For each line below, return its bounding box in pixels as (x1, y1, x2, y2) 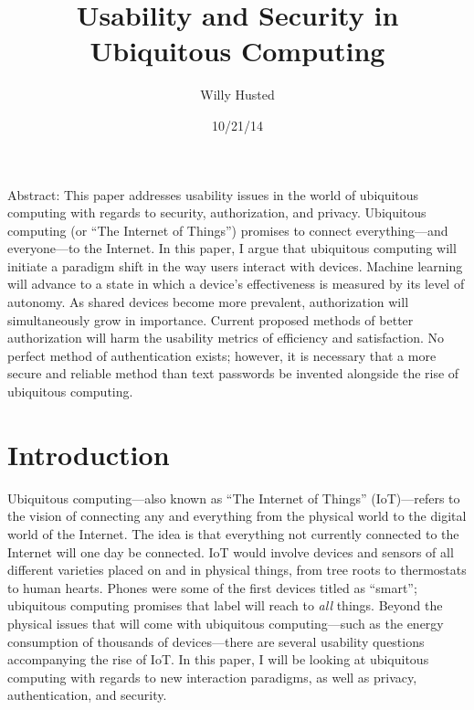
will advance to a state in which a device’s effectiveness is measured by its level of (7, 274, 465, 293)
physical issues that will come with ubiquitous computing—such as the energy (7, 613, 444, 632)
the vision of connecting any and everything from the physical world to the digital (7, 506, 467, 525)
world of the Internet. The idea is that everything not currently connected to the (7, 524, 459, 543)
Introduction (7, 435, 170, 472)
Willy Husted (200, 85, 275, 104)
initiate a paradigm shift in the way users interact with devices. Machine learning (7, 256, 463, 275)
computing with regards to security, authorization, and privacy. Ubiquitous (7, 203, 427, 222)
